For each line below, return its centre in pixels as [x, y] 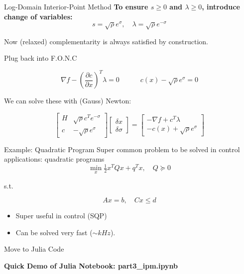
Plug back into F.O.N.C [41, 58]
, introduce [221, 6]
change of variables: [38, 16]
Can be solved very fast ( [54, 232]
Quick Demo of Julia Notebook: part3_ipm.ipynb [91, 265]
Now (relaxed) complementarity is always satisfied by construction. [106, 41]
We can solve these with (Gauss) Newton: [68, 101]
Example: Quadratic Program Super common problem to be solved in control [122, 149]
